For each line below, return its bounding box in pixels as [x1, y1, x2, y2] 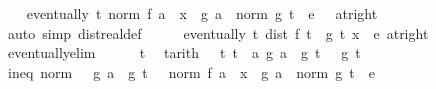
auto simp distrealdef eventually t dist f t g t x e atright [7, 22, 429, 43]
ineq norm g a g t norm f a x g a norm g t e [7, 61, 375, 82]
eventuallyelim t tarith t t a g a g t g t [7, 42, 361, 63]
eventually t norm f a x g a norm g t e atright [26, 3, 378, 23]
